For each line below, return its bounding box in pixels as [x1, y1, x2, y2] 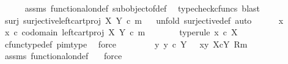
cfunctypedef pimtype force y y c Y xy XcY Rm [4, 37, 248, 50]
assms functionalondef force [4, 49, 122, 62]
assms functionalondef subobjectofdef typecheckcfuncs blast [24, 2, 260, 14]
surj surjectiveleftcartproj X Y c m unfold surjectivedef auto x [4, 13, 284, 26]
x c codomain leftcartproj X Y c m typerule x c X [4, 26, 238, 38]
